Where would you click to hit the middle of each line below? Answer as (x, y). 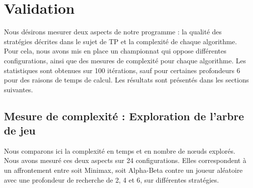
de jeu (20, 130)
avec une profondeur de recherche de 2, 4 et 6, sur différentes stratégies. (112, 179)
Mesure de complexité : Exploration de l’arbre (124, 116)
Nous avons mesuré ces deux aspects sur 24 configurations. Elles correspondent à (125, 160)
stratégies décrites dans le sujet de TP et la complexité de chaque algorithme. (121, 41)
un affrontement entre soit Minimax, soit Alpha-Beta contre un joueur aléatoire (123, 170)
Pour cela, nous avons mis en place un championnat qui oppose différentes (115, 51)
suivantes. (19, 89)
